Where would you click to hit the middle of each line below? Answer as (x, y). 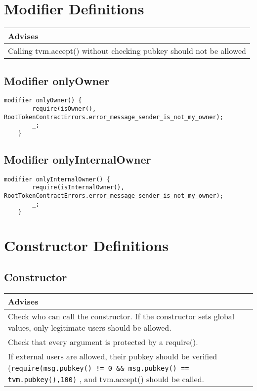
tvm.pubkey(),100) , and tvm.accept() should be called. (106, 379)
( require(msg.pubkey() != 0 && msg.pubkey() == (99, 367)
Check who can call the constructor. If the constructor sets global (121, 316)
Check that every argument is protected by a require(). (103, 342)
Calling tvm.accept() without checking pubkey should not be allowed (127, 51)
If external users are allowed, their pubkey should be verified (113, 356)
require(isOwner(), (64, 109)
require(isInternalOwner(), (78, 188)
